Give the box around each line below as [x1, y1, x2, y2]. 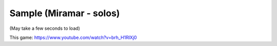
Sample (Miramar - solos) [9, 8, 120, 19]
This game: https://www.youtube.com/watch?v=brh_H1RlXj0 [9, 34, 137, 40]
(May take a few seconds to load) [9, 25, 81, 31]
